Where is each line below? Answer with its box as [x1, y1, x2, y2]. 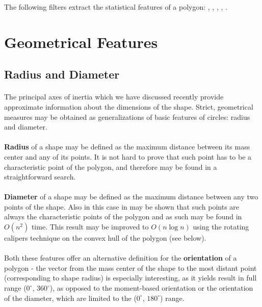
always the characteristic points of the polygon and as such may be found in [4, 211, 242, 222]
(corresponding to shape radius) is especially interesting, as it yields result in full [4, 272, 257, 283]
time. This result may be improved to [31, 221, 149, 232]
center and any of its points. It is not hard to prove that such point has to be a [4, 151, 252, 162]
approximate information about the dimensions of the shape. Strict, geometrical [4, 101, 253, 112]
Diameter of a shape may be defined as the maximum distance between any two [4, 191, 258, 202]
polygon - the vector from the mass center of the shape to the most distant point [4, 262, 257, 273]
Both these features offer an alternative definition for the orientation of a [4, 252, 237, 263]
